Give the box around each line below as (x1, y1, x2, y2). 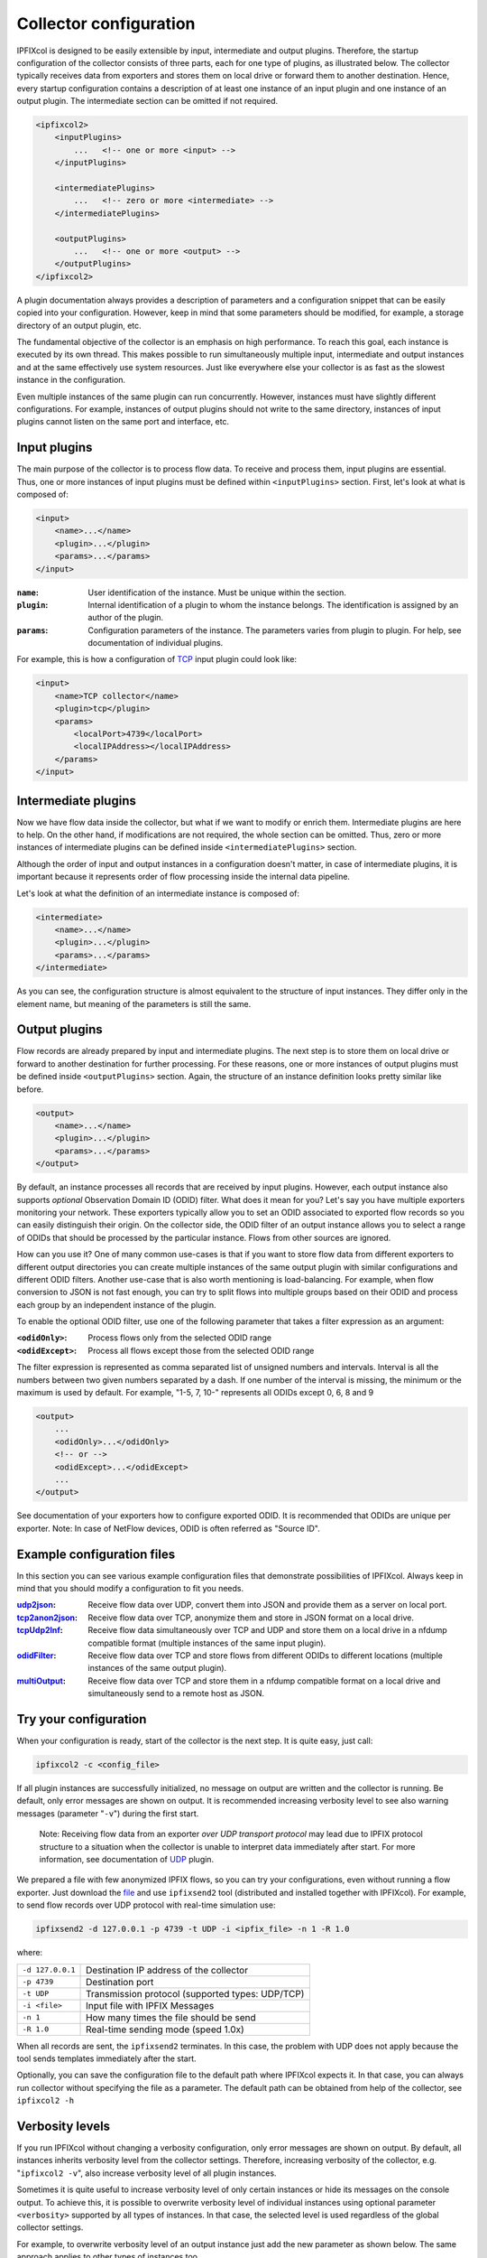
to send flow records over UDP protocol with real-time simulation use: (16, 1899, 276, 1910)
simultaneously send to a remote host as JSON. (87, 1688, 265, 1699)
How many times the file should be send (86, 2011, 256, 2023)
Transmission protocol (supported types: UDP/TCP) (86, 1987, 305, 2000)
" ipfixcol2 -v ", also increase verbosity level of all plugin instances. (16, 2168, 277, 2179)
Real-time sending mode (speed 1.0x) (86, 2023, 245, 2036)
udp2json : (16, 1600, 56, 1610)
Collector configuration (16, 14, 196, 33)
